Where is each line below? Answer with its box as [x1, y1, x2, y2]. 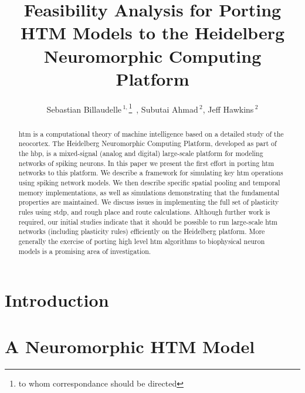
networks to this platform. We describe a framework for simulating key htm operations [18, 168, 283, 178]
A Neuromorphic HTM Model [5, 334, 255, 358]
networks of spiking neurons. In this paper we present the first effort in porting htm [18, 158, 274, 168]
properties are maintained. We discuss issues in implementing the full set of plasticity [18, 197, 279, 207]
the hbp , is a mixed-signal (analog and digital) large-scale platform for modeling [18, 148, 263, 158]
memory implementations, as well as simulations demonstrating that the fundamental [18, 187, 280, 197]
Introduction [5, 288, 109, 312]
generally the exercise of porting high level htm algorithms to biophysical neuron [18, 236, 265, 246]
